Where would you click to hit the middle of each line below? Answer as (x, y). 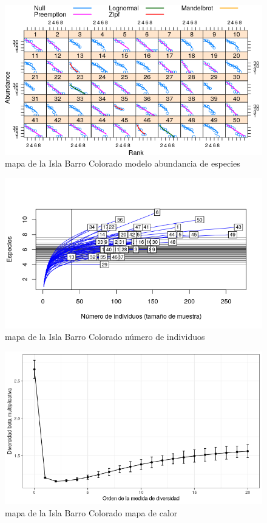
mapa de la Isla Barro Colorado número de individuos (105, 337)
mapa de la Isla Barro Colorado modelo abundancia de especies (123, 163)
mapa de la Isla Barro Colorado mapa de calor (91, 512)
